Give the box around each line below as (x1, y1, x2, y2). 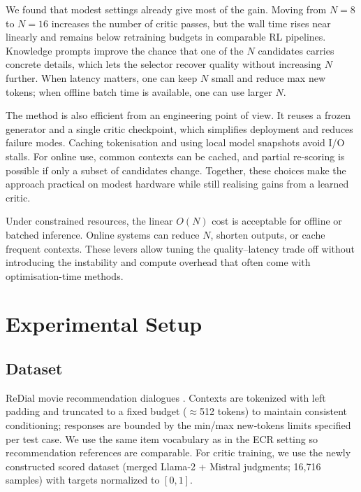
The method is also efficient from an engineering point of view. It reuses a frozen (6, 108, 351, 122)
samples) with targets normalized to (6, 472, 160, 487)
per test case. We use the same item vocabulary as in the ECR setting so (6, 431, 318, 446)
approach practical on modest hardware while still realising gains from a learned (6, 176, 349, 191)
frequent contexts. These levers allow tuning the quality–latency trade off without (6, 241, 355, 255)
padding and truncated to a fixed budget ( (6, 404, 187, 419)
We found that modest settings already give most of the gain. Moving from (6, 2, 327, 16)
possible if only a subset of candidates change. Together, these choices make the (6, 162, 346, 177)
